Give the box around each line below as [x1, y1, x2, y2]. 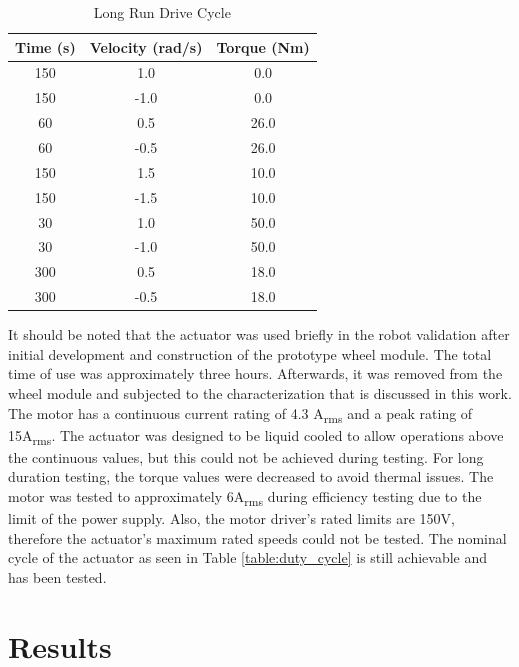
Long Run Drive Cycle [93, 2, 231, 22]
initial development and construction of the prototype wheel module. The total [8, 343, 492, 364]
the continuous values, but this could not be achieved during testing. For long [8, 446, 484, 467]
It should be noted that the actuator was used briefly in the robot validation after [8, 324, 510, 345]
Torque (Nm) [216, 36, 310, 57]
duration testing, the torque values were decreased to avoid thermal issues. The [8, 466, 494, 487]
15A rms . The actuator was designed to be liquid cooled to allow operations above [8, 424, 504, 448]
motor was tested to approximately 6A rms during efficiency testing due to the [8, 485, 482, 509]
